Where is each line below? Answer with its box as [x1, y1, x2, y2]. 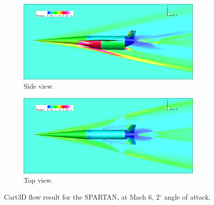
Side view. [24, 81, 54, 91]
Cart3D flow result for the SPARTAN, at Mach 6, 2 [4, 192, 160, 202]
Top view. [24, 175, 53, 185]
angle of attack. [164, 192, 211, 202]
